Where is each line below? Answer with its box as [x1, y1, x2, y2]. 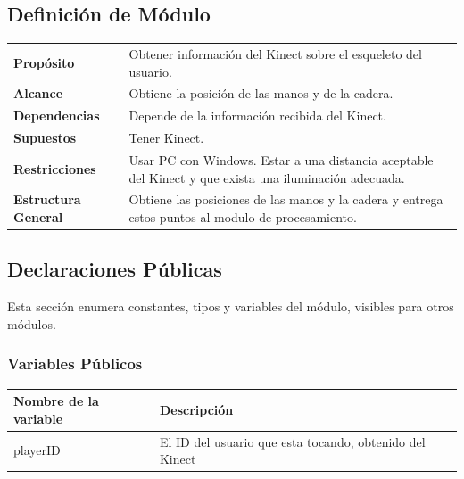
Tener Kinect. [128, 128, 204, 147]
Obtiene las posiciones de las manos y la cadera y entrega [128, 190, 443, 209]
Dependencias [13, 106, 100, 125]
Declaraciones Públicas [7, 255, 222, 283]
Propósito [13, 53, 75, 71]
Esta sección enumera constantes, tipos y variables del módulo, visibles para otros [7, 297, 454, 316]
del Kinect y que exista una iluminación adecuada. [128, 168, 405, 186]
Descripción [159, 400, 234, 418]
